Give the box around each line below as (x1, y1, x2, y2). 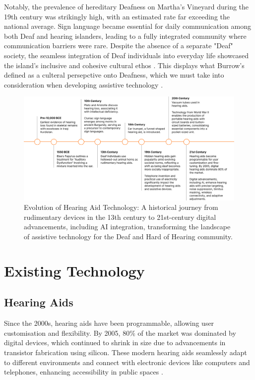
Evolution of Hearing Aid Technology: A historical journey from (24, 202, 218, 212)
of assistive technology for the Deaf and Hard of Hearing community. (24, 231, 233, 241)
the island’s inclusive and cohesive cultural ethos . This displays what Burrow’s (4, 60, 245, 70)
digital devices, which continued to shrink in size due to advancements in (4, 337, 226, 348)
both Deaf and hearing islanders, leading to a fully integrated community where (4, 30, 247, 41)
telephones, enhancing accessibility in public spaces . (4, 367, 163, 377)
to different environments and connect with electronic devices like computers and (4, 357, 250, 367)
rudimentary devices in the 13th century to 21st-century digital (24, 211, 216, 222)
